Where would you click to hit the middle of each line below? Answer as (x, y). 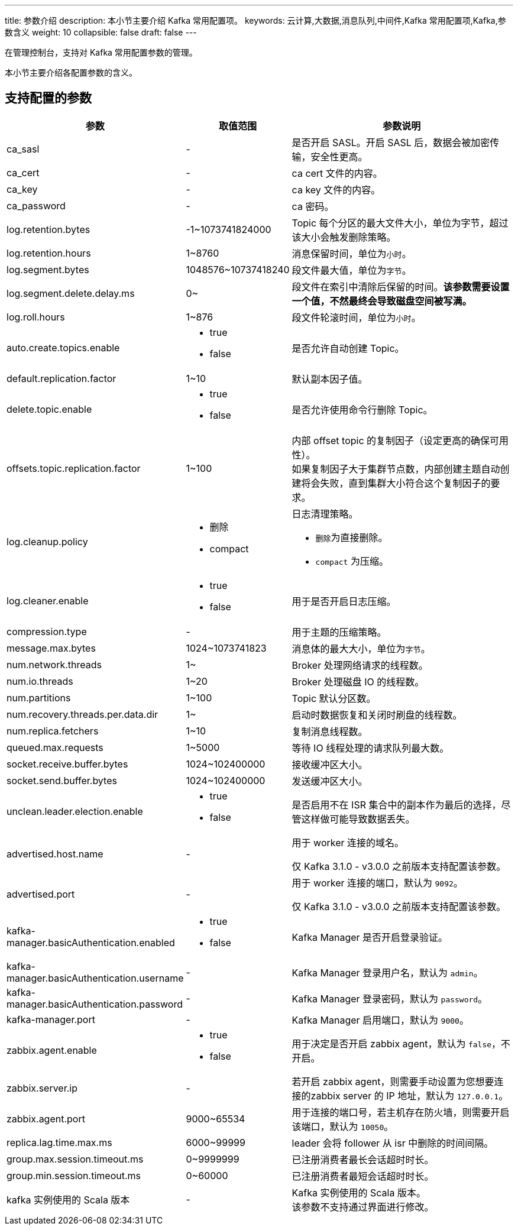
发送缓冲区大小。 (330, 781)
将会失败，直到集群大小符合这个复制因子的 (396, 483)
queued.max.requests (55, 747)
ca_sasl (23, 149)
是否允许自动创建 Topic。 (348, 348)
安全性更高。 (339, 156)
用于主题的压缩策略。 (339, 632)
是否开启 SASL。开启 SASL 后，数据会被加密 (391, 142)
